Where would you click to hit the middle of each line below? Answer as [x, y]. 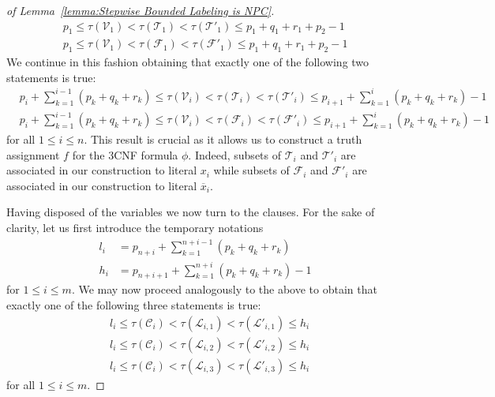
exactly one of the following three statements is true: [134, 304]
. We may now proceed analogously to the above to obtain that [224, 289]
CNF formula [146, 154]
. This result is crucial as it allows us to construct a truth [223, 139]
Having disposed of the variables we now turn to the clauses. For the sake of [191, 212]
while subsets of [251, 170]
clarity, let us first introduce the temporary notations [135, 228]
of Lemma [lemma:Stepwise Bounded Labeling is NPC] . [141, 10]
